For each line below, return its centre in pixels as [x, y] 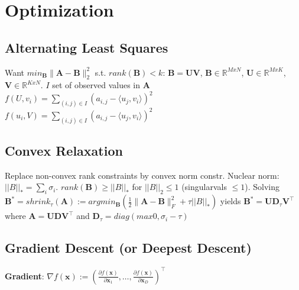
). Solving [262, 187]
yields [230, 201]
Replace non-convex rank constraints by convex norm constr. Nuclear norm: [142, 175]
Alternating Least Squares [87, 47]
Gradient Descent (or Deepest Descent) [128, 248]
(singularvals [204, 187]
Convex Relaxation [64, 151]
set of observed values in [96, 85]
